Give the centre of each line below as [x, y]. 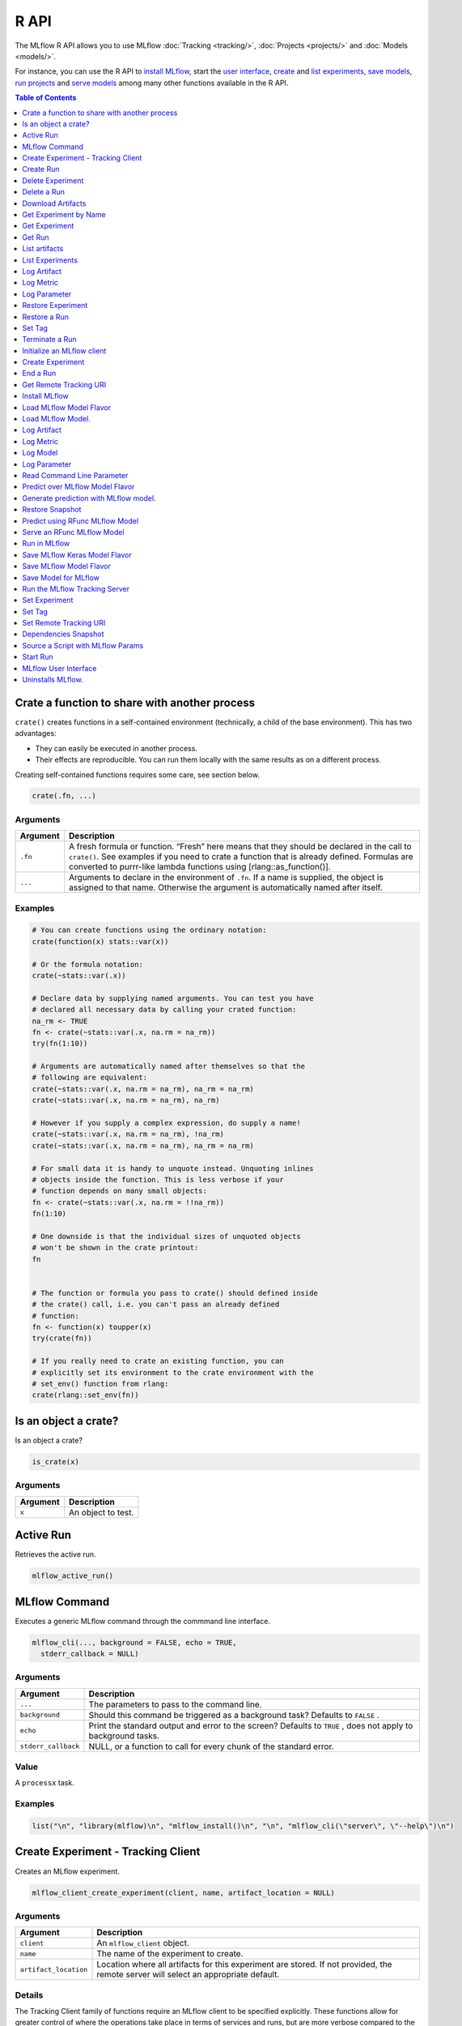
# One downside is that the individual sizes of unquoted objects [166, 1236]
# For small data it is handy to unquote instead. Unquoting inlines [173, 1168]
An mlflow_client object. [143, 1943]
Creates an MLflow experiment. [68, 1871]
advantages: [36, 733]
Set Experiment [48, 601]
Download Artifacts [54, 203]
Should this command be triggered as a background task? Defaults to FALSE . [234, 1715]
